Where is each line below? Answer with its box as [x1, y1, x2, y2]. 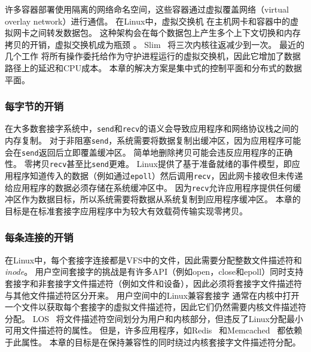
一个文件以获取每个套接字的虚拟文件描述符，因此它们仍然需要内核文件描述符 [5, 301, 306, 313]
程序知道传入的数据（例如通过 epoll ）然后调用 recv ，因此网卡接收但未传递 [13, 169, 303, 181]
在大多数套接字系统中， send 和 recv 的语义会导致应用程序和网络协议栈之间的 [5, 122, 299, 135]
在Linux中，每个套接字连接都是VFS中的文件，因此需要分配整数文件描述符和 [5, 253, 302, 266]
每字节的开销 [5, 99, 64, 114]
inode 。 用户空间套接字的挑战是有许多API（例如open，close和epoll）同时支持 [5, 265, 304, 278]
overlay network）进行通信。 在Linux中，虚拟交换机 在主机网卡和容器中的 [5, 14, 291, 27]
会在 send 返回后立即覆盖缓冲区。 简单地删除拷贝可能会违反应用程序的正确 [5, 145, 293, 158]
